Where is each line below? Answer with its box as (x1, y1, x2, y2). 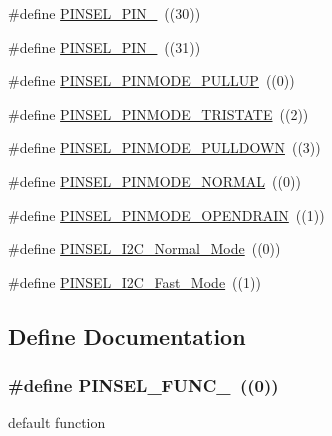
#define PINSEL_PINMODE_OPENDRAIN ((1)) (8, 204, 325, 225)
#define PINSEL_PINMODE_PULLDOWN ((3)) (8, 137, 321, 158)
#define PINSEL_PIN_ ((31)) (8, 36, 201, 57)
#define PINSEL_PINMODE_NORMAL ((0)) (8, 170, 301, 191)
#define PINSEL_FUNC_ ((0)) (8, 373, 279, 398)
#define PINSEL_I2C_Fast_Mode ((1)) (8, 271, 261, 292)
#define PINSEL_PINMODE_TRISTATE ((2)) (8, 103, 309, 124)
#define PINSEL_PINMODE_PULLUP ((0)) (8, 70, 295, 91)
